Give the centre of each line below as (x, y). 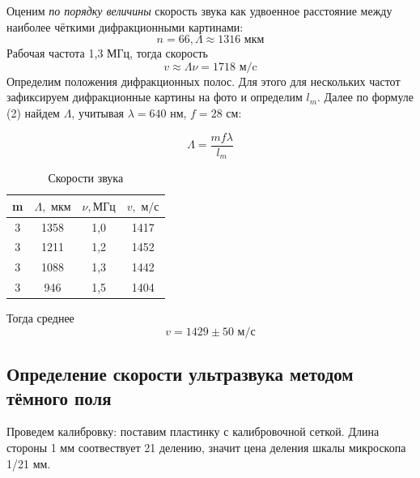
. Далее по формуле (366, 97)
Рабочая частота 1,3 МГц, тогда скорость (107, 53)
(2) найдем (33, 112)
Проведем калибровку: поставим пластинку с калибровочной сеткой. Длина (193, 431)
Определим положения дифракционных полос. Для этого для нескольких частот (204, 81)
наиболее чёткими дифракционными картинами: (125, 26)
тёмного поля (59, 397)
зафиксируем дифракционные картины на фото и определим (155, 97)
